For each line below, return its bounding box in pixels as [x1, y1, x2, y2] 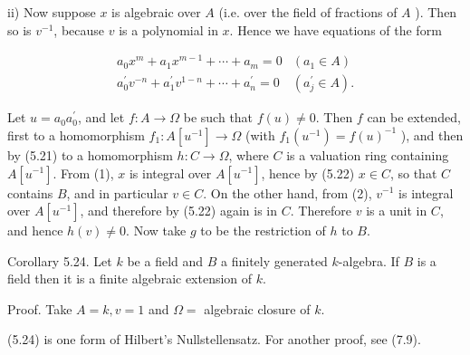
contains [7, 183, 53, 202]
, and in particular [66, 183, 168, 202]
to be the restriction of [200, 221, 326, 240]
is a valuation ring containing [286, 145, 449, 164]
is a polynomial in [119, 20, 218, 39]
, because [53, 20, 105, 39]
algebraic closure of [204, 299, 311, 318]
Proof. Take [7, 299, 72, 318]
